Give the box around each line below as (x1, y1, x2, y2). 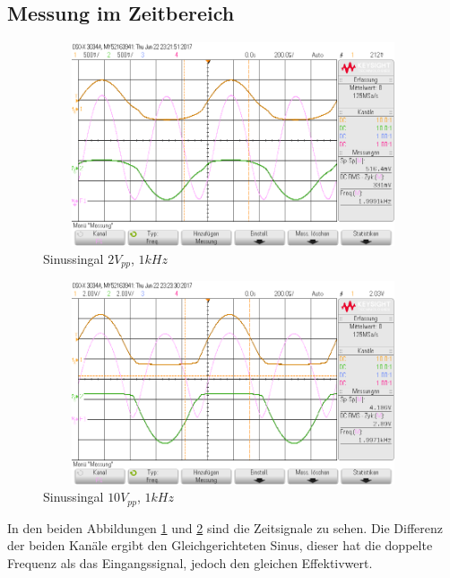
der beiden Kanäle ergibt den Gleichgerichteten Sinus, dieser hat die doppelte (7, 536, 433, 555)
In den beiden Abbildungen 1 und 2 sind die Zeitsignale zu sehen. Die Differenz (7, 518, 444, 537)
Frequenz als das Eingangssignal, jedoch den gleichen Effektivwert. (7, 554, 373, 573)
